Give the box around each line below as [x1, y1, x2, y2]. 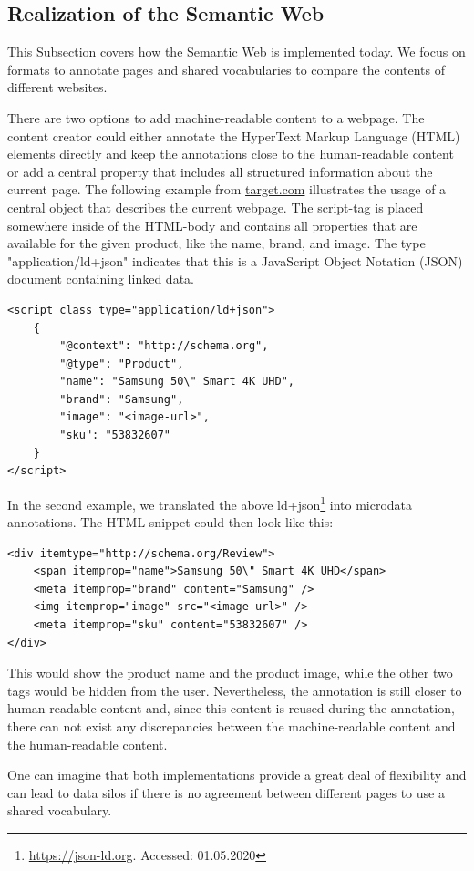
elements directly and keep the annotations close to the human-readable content [7, 144, 454, 163]
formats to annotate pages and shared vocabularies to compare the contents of [7, 59, 446, 78]
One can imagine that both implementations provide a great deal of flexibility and [7, 765, 467, 784]
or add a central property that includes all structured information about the [7, 161, 433, 181]
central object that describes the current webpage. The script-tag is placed [7, 197, 424, 216]
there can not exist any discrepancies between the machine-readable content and [7, 717, 456, 736]
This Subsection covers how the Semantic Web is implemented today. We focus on [7, 42, 466, 61]
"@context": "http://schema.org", [59, 339, 269, 353]
